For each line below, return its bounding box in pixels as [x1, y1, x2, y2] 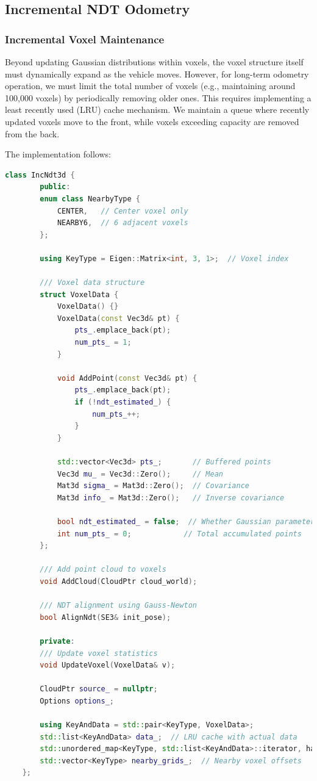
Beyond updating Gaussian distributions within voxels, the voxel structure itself [5, 56, 304, 68]
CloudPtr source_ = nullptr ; [40, 685, 158, 694]
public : [40, 182, 71, 192]
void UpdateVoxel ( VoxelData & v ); [40, 661, 176, 670]
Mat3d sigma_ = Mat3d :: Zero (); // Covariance [57, 481, 249, 491]
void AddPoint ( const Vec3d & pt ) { [57, 373, 198, 383]
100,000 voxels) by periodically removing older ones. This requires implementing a [5, 91, 312, 104]
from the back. [5, 127, 60, 140]
